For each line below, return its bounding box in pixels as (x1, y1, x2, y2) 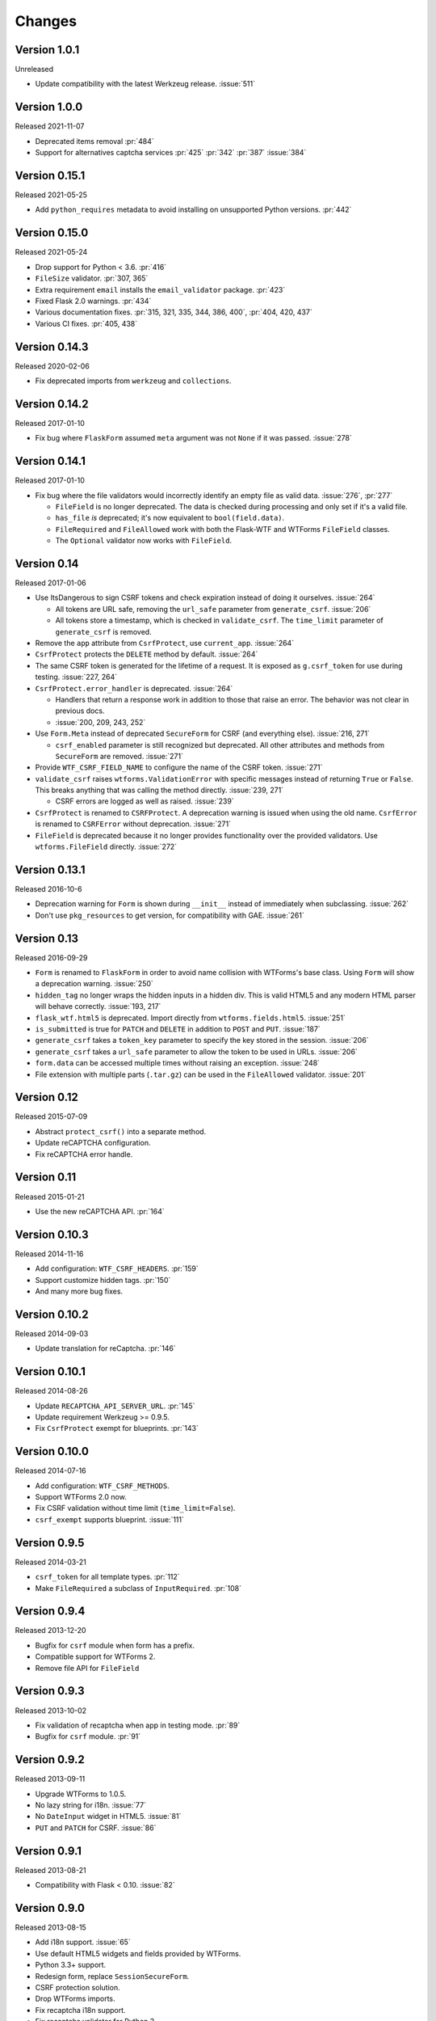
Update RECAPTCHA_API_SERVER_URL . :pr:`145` (35, 1401, 195, 1411)
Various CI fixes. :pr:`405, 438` (35, 319, 138, 328)
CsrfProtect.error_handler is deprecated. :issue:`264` (35, 683, 233, 693)
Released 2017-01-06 (15, 578, 86, 588)
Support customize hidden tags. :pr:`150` (35, 1275, 171, 1285)
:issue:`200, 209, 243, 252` (55, 717, 146, 727)
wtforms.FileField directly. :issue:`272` (35, 842, 178, 852)
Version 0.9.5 (15, 1536, 85, 1550)
